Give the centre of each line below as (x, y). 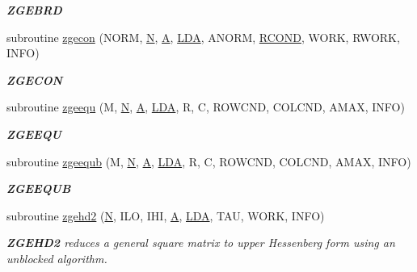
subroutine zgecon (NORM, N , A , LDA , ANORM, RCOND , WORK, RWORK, (203, 37)
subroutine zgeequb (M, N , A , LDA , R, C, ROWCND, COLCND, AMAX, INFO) (209, 161)
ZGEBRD (34, 10)
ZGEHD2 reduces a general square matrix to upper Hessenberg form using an (201, 243)
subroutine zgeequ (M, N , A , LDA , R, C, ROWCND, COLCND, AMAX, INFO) (206, 107)
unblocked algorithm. (57, 258)
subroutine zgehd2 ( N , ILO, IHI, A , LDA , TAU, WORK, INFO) (166, 215)
